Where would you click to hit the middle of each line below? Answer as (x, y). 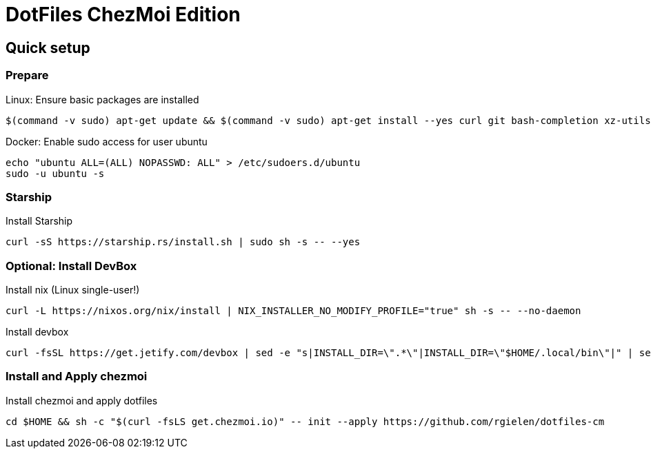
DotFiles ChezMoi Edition (123, 14)
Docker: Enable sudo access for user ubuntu (107, 141)
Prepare (27, 75)
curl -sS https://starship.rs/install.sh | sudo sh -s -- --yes (183, 242)
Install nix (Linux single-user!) (73, 290)
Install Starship (39, 221)
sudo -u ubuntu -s (55, 173)
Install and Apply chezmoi (77, 376)
